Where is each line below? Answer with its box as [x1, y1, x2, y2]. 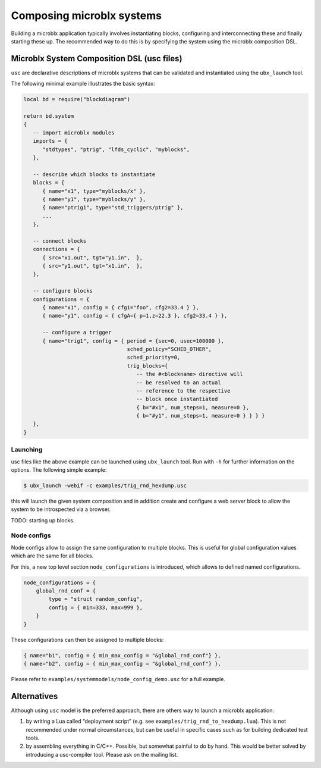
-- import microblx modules [33, 129, 115, 136]
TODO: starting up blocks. [11, 516, 75, 524]
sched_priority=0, [127, 354, 181, 361]
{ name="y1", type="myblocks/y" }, [42, 196, 146, 202]
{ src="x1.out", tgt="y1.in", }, [42, 254, 143, 261]
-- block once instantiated [136, 396, 218, 403]
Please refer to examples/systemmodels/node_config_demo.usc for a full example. [11, 675, 226, 682]
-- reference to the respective [136, 387, 231, 394]
